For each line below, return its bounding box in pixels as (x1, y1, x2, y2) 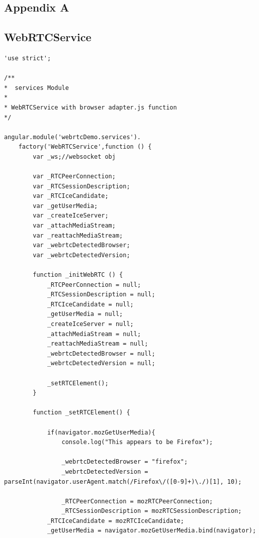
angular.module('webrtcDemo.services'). (4, 133, 141, 141)
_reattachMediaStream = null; (47, 340, 148, 348)
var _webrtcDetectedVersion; (33, 251, 130, 259)
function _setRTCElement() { (33, 409, 130, 416)
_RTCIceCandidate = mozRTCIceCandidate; (47, 517, 184, 524)
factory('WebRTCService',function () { (18, 143, 152, 151)
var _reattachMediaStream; (33, 232, 123, 239)
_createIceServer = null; (47, 320, 134, 328)
